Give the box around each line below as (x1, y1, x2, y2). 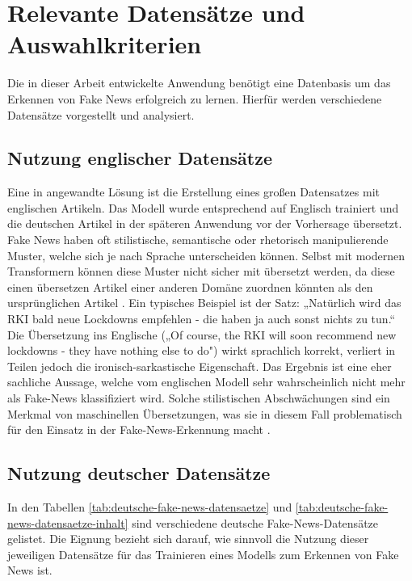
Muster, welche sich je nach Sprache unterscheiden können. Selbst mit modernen (7, 246, 405, 263)
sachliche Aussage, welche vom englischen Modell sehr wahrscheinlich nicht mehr (7, 373, 406, 390)
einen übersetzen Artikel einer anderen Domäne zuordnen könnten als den (7, 278, 373, 295)
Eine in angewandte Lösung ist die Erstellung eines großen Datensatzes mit (7, 183, 380, 200)
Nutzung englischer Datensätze (7, 145, 273, 171)
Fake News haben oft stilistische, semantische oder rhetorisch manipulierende (7, 231, 389, 248)
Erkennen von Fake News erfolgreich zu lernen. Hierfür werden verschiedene (7, 90, 382, 107)
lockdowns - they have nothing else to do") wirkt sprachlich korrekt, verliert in (7, 342, 396, 359)
